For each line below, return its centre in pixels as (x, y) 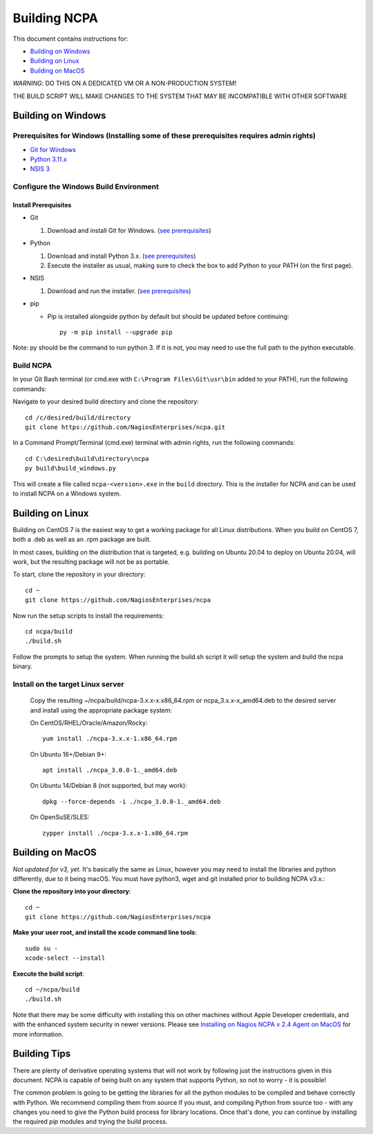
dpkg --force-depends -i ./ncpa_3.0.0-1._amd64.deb (132, 801)
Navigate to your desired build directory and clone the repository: (106, 401)
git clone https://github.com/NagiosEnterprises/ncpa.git (125, 427)
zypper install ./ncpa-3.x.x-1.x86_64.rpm (115, 833)
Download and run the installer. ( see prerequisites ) (119, 291)
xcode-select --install (65, 958)
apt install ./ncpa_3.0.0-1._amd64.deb (110, 770)
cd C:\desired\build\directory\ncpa (87, 459)
